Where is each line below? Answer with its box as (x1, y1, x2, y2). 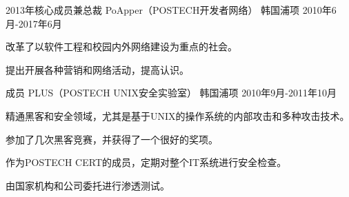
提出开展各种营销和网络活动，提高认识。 (6, 62, 189, 76)
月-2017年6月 (6, 16, 62, 30)
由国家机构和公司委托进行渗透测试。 (6, 178, 170, 192)
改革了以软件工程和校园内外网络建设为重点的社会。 (6, 39, 237, 54)
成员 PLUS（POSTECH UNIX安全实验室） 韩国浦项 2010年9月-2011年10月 (6, 85, 337, 100)
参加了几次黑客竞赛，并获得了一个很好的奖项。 (6, 132, 218, 146)
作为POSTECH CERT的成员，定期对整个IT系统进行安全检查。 (6, 155, 287, 169)
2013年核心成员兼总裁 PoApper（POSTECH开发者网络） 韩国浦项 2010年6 (6, 3, 337, 17)
